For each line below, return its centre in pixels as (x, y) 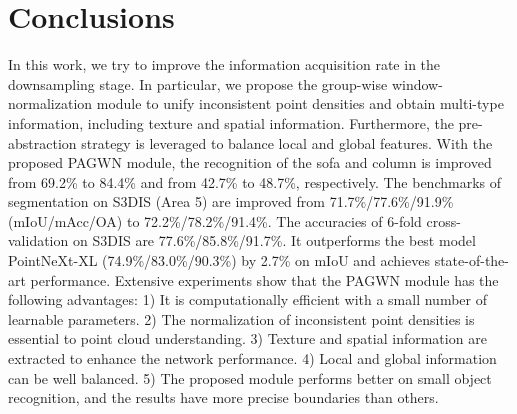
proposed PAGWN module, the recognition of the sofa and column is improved (250, 162)
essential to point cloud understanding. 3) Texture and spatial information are (247, 338)
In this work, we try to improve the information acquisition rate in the (224, 64)
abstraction (42, 142)
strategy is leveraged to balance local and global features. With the (287, 142)
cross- (443, 220)
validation (38, 240)
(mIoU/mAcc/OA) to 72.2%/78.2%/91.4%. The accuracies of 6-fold (215, 220)
